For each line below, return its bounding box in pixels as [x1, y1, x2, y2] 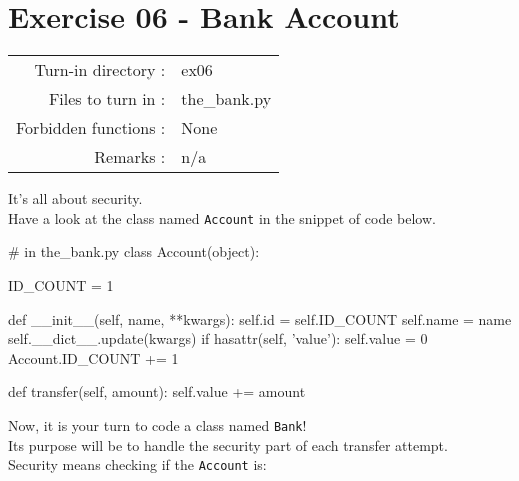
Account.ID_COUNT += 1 [8, 347, 179, 368]
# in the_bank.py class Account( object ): [8, 241, 260, 262]
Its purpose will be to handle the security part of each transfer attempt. [8, 434, 448, 455]
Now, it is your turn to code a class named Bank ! [8, 414, 307, 435]
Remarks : [94, 145, 166, 169]
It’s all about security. [8, 188, 143, 209]
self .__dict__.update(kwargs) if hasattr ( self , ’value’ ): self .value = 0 [8, 328, 428, 349]
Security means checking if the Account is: [8, 454, 267, 475]
